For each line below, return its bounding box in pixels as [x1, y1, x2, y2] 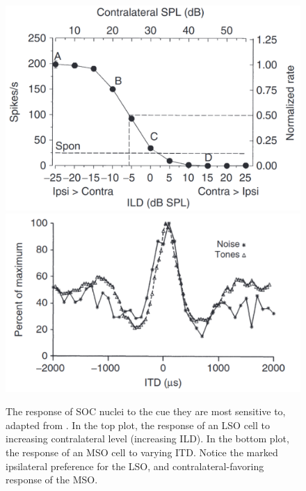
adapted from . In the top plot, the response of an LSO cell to [6, 417, 270, 432]
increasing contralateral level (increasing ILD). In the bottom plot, [6, 431, 289, 446]
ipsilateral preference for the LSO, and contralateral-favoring [6, 458, 264, 473]
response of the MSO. [6, 472, 98, 487]
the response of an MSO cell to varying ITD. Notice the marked [6, 445, 278, 460]
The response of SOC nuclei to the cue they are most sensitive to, [6, 404, 286, 419]
